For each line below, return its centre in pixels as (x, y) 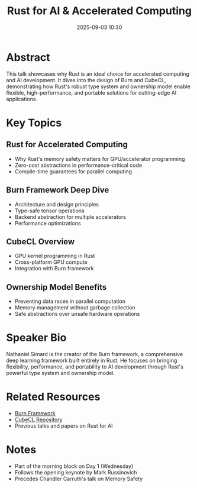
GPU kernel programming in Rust (55, 256)
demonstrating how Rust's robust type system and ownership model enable (98, 86)
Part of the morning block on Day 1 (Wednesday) (74, 466)
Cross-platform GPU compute (51, 262)
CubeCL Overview (41, 242)
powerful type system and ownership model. (61, 373)
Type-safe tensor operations (49, 211)
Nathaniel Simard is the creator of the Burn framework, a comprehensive (95, 354)
